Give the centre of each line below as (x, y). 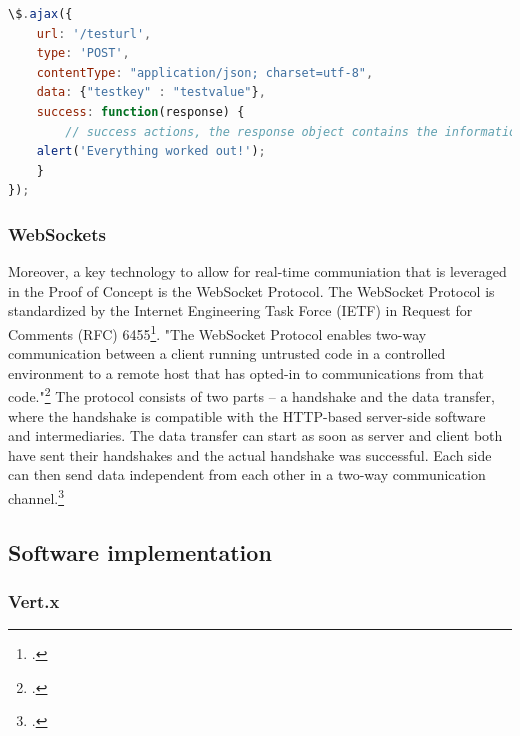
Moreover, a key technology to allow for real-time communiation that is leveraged (257, 271)
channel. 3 (36, 496)
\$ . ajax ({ (40, 14)
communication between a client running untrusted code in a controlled (227, 353)
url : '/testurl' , (94, 33)
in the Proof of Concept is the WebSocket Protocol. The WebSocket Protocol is (251, 290)
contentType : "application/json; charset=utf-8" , (205, 72)
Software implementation (140, 551)
